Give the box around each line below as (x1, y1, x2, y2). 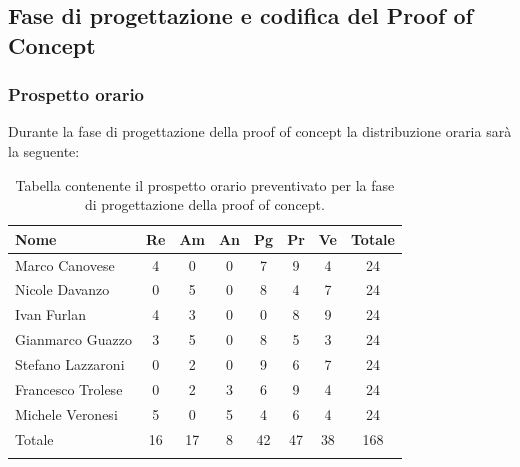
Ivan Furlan (15, 304, 87, 325)
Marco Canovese (15, 254, 115, 275)
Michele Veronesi (15, 403, 118, 424)
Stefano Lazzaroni (15, 353, 125, 374)
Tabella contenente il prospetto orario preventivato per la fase (15, 174, 395, 195)
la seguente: (8, 140, 80, 161)
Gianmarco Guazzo (15, 329, 132, 350)
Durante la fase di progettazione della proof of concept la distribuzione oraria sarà (8, 121, 512, 142)
